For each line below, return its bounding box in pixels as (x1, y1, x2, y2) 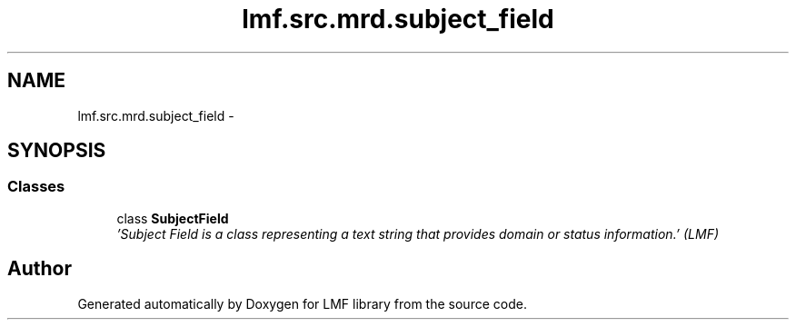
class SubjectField (116, 210, 229, 226)
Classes (7, 177, 65, 196)
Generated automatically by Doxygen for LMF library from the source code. (77, 295, 527, 312)
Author (7, 257, 72, 281)
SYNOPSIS (7, 139, 106, 163)
